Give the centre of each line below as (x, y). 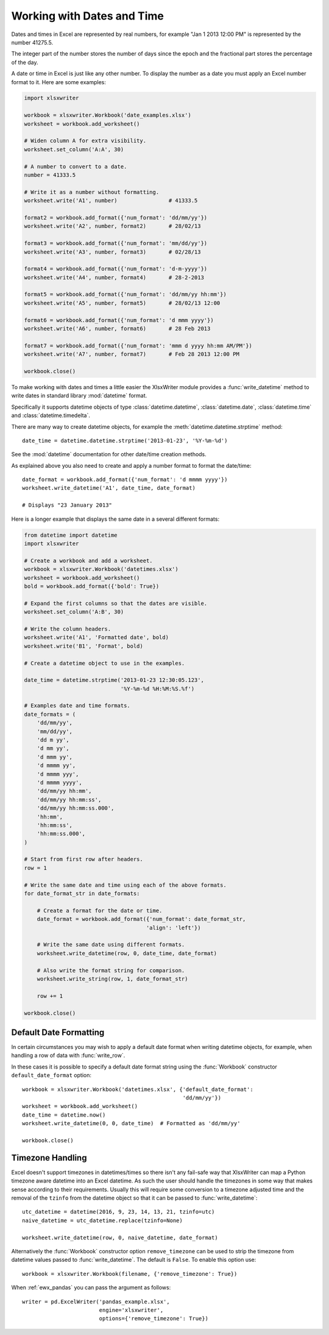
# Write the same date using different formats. (111, 945)
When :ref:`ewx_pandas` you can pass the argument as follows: (91, 1287)
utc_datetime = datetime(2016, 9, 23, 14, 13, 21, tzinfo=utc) (119, 1212)
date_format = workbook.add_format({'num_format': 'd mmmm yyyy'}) (125, 480)
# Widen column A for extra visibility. (85, 141)
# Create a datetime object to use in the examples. (104, 663)
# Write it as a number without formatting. (92, 192)
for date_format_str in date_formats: (82, 894)
